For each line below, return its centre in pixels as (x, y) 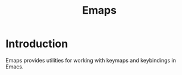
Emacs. (15, 67)
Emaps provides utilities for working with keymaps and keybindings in (91, 60)
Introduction (37, 44)
